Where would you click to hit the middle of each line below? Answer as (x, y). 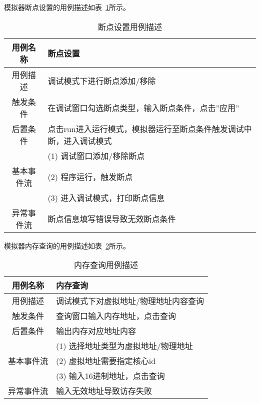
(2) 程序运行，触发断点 (90, 176)
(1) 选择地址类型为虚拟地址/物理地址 (124, 346)
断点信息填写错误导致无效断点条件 (112, 218)
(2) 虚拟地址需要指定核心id (106, 361)
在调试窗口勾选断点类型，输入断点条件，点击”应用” (143, 107)
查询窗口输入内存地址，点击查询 (116, 316)
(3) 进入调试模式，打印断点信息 (106, 197)
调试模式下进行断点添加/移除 (102, 80)
